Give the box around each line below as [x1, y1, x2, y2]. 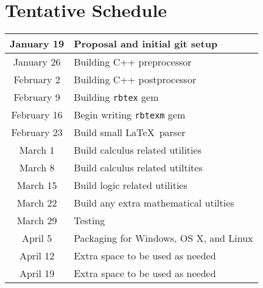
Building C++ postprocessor [74, 72, 197, 87]
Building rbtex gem [74, 90, 159, 105]
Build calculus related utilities [74, 143, 202, 157]
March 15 [16, 178, 57, 193]
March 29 [16, 213, 57, 228]
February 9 [13, 90, 60, 105]
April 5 [21, 231, 52, 245]
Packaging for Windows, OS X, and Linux [74, 231, 253, 245]
